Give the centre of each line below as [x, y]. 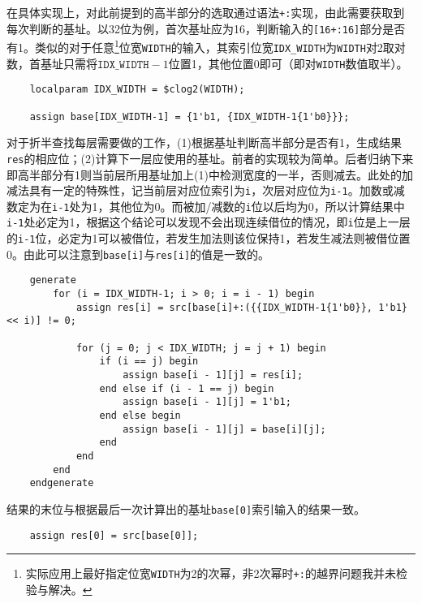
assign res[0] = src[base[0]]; [114, 535]
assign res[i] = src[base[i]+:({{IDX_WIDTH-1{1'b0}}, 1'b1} [241, 307]
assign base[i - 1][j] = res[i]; [213, 375]
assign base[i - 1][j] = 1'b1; [207, 402]
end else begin [140, 415]
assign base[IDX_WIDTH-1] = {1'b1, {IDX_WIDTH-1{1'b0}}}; [189, 116]
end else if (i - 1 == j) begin [187, 388]
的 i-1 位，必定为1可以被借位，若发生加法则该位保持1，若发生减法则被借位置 [209, 238]
